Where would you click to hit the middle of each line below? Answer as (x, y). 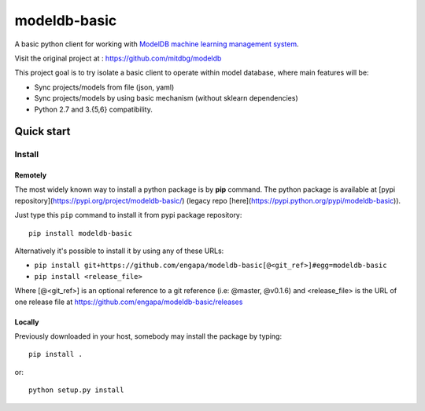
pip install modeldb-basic (81, 233)
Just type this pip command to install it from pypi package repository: (128, 215)
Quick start (42, 132)
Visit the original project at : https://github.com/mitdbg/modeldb (118, 58)
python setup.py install (76, 390)
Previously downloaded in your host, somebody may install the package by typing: (148, 336)
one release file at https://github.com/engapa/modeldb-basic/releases (129, 302)
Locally (27, 321)
